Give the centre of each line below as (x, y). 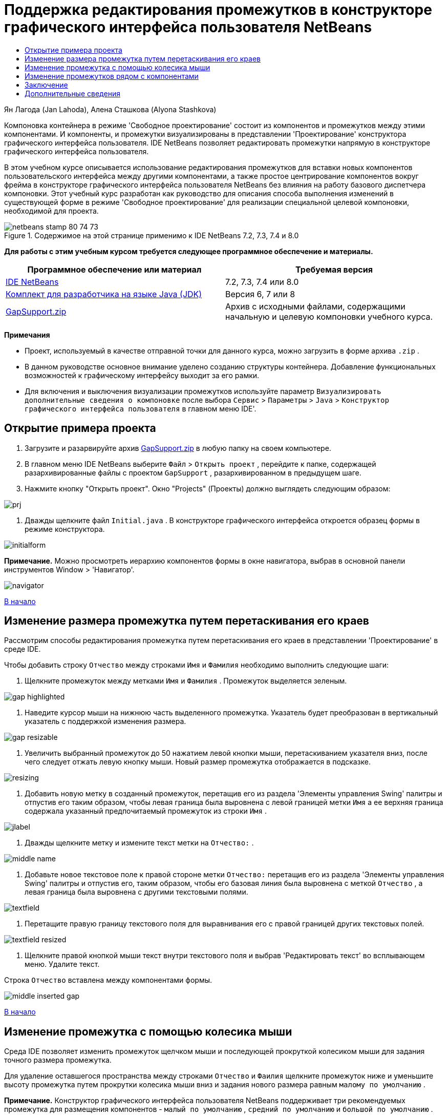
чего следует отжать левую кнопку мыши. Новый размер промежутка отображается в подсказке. (198, 762)
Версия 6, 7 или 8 (260, 294)
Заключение (46, 85)
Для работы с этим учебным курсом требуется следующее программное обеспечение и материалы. (189, 251)
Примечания (27, 335)
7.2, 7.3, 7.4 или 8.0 (262, 282)
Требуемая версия (334, 269)
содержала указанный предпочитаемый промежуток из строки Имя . (146, 811)
